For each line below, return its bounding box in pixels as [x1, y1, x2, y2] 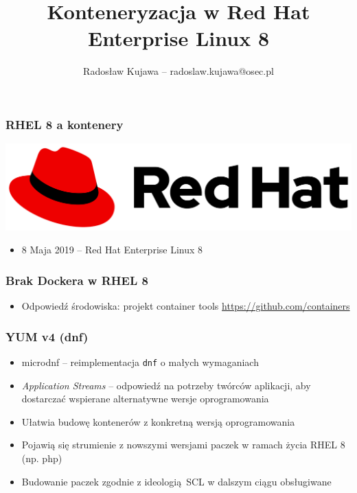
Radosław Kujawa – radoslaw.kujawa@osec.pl [83, 64, 274, 78]
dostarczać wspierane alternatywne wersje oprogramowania [21, 391, 269, 406]
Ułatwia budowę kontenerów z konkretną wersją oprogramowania [21, 414, 295, 428]
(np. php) [21, 450, 62, 465]
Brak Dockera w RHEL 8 [5, 271, 148, 288]
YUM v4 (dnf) [5, 328, 89, 345]
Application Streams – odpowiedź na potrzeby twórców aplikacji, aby [21, 378, 311, 392]
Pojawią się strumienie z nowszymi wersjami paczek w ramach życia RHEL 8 [21, 437, 345, 452]
